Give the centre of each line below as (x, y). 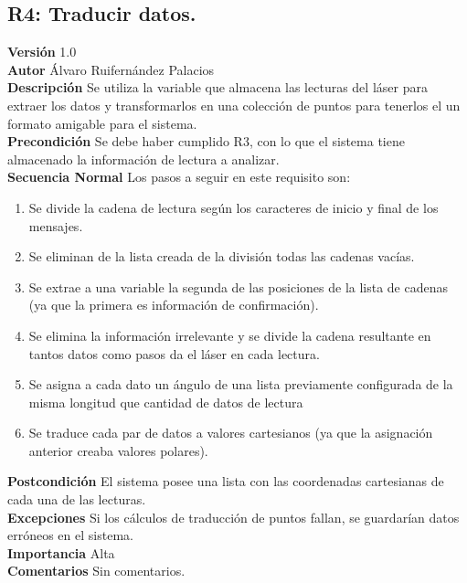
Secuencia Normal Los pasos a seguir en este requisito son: (179, 177)
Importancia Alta (61, 552)
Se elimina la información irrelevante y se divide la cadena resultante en (230, 335)
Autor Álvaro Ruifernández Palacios (111, 69)
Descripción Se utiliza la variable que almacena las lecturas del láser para (218, 87)
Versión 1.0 (42, 52)
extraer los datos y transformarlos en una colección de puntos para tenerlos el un (234, 105)
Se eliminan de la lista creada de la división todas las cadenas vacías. (222, 256)
